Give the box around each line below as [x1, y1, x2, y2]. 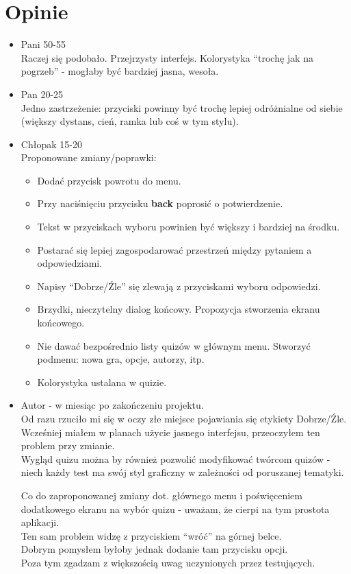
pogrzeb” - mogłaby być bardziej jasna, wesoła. [21, 64, 219, 78]
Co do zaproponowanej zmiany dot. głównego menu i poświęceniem [21, 488, 302, 502]
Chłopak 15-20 [21, 136, 82, 151]
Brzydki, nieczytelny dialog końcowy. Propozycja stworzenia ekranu [37, 302, 320, 316]
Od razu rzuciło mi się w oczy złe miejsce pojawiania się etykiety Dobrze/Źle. [21, 411, 347, 425]
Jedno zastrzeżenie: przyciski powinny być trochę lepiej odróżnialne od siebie [21, 100, 343, 115]
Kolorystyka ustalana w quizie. [37, 374, 167, 389]
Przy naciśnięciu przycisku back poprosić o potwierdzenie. [37, 196, 283, 211]
